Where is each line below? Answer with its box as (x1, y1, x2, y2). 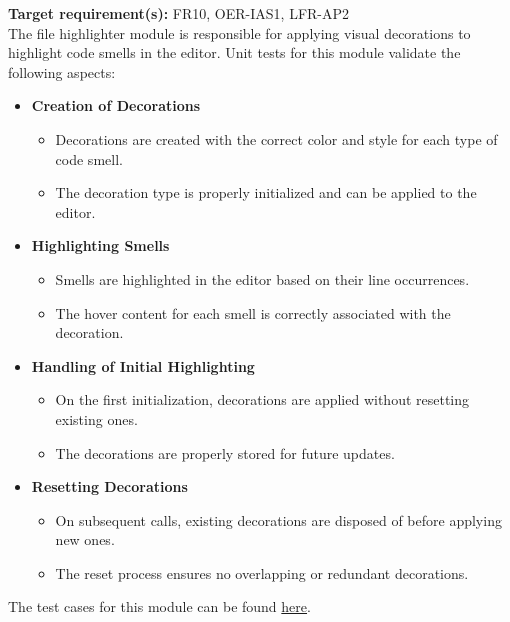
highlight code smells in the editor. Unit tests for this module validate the (8, 42, 461, 63)
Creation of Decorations (31, 95, 201, 116)
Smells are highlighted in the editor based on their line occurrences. (55, 268, 470, 289)
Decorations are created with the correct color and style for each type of (55, 128, 498, 149)
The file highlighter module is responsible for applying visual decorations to (8, 22, 471, 43)
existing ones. (55, 408, 138, 429)
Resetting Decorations (31, 476, 188, 497)
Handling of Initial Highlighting (31, 355, 255, 376)
